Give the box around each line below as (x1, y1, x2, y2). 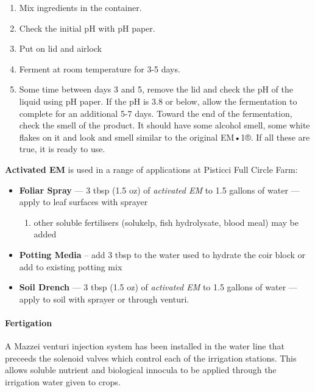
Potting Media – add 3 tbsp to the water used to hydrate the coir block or (19, 248, 306, 261)
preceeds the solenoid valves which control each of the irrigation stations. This (5, 351, 297, 364)
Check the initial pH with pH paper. (19, 21, 155, 34)
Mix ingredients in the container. (19, 1, 142, 13)
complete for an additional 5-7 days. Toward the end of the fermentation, (19, 107, 292, 119)
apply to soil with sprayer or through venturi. (19, 292, 189, 305)
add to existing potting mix (19, 260, 122, 273)
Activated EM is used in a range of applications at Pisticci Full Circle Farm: (5, 163, 298, 175)
